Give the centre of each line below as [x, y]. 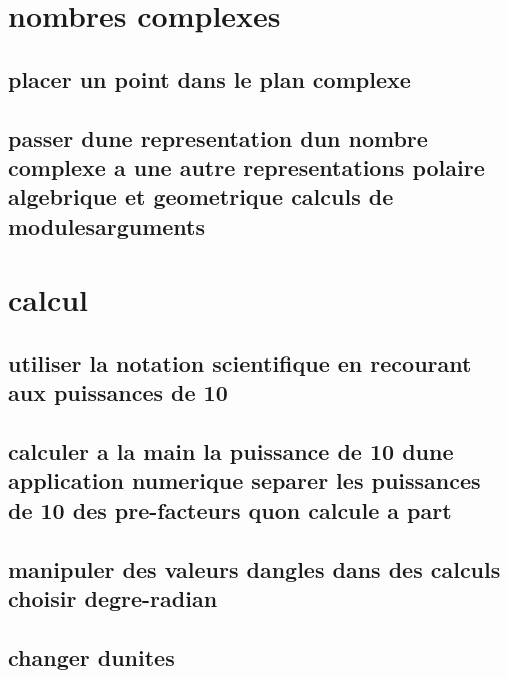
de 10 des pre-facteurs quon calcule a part [230, 509]
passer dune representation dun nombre [218, 137]
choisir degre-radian [113, 598]
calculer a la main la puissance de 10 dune [231, 451]
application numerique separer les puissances [244, 480]
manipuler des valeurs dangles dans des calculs [254, 568]
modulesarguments [107, 225]
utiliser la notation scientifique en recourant [240, 362]
